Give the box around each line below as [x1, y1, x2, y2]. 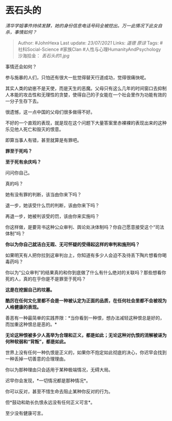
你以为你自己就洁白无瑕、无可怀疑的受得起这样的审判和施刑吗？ [5, 241, 140, 247]
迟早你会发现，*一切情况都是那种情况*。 [5, 377, 91, 384]
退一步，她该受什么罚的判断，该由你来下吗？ [5, 202, 100, 208]
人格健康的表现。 [5, 304, 41, 310]
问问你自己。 [5, 169, 32, 175]
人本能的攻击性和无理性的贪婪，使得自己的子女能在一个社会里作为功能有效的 [5, 92, 167, 98]
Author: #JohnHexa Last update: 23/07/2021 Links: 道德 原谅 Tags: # [17, 39, 163, 46]
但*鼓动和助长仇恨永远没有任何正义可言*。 [5, 399, 96, 405]
